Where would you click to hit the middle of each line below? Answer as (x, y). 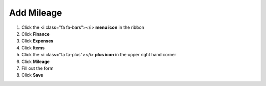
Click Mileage (36, 62)
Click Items (33, 48)
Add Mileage (36, 13)
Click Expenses (37, 41)
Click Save (33, 75)
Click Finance (35, 34)
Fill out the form (37, 68)
